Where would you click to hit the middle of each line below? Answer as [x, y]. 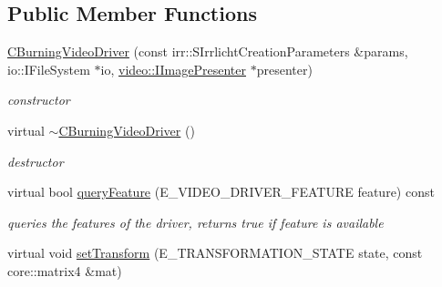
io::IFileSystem [49, 69]
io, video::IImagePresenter [173, 69]
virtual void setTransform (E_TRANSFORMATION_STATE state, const [215, 253]
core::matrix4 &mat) [65, 270]
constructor [39, 100]
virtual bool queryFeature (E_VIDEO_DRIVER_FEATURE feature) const [221, 192]
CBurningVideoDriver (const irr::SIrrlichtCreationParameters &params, [208, 51]
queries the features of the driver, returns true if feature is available [195, 222]
